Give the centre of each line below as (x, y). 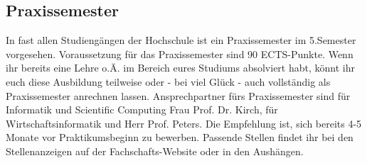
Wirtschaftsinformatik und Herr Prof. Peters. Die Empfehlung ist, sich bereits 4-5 (184, 123)
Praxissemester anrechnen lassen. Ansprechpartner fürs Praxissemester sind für (178, 95)
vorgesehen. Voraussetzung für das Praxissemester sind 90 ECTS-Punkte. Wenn (180, 54)
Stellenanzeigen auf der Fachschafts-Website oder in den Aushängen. (155, 151)
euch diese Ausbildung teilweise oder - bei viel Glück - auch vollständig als (168, 81)
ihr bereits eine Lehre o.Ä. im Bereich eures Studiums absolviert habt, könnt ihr (180, 68)
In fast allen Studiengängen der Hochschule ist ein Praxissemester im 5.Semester (181, 40)
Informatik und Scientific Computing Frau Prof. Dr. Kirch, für (142, 109)
